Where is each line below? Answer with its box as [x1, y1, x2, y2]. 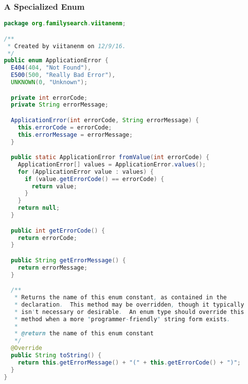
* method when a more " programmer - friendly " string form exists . [14, 315, 230, 323]
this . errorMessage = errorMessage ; [18, 131, 133, 138]
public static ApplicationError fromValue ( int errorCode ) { [11, 154, 210, 161]
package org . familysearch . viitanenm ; [4, 20, 126, 27]
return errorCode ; [18, 234, 77, 241]
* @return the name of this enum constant [14, 330, 154, 337]
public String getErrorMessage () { [11, 256, 126, 264]
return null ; [18, 204, 60, 212]
